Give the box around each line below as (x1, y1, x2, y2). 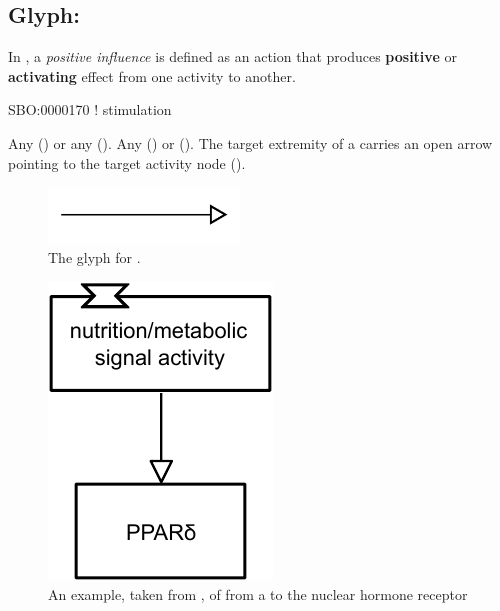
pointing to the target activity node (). (8, 152, 246, 173)
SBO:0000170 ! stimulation (8, 99, 172, 120)
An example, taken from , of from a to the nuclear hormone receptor (48, 583, 468, 604)
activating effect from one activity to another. (8, 65, 296, 86)
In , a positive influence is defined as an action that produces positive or (8, 46, 457, 67)
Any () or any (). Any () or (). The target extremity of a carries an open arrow (8, 132, 493, 153)
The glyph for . (48, 247, 141, 268)
